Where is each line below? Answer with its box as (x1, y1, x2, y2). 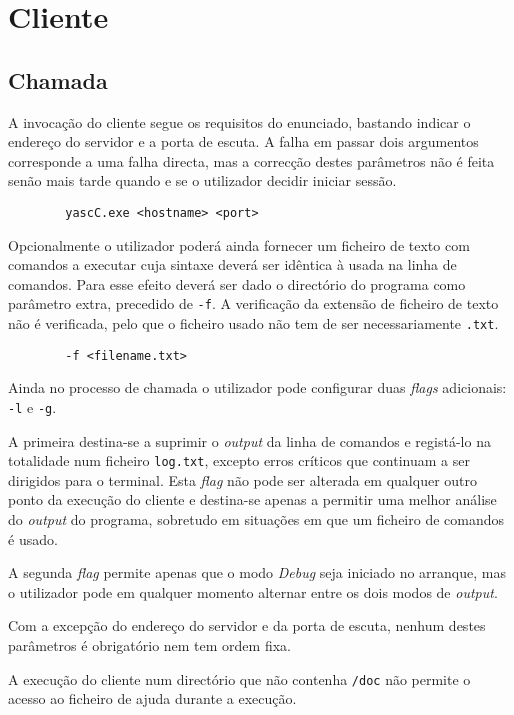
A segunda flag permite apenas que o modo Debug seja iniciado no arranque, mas (8, 562, 506, 583)
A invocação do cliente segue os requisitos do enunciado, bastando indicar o (8, 111, 471, 132)
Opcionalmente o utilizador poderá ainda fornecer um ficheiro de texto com (8, 234, 470, 255)
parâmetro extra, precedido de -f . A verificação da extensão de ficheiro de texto (8, 293, 499, 314)
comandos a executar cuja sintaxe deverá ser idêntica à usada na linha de (8, 254, 457, 275)
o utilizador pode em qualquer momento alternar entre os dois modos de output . (8, 581, 498, 602)
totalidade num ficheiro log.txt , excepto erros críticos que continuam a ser (8, 450, 470, 471)
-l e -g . (8, 396, 57, 417)
